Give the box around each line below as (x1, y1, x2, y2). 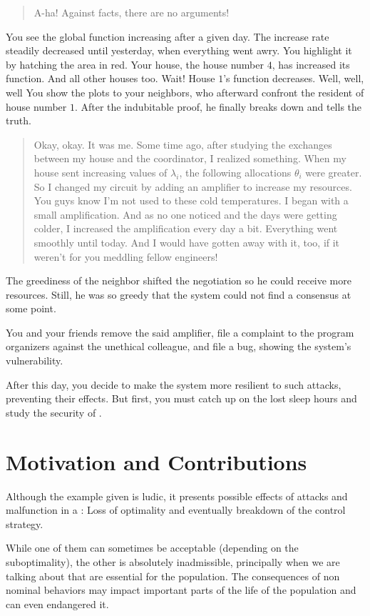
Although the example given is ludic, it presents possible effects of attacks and (6, 488, 348, 503)
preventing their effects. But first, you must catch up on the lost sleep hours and (6, 391, 357, 406)
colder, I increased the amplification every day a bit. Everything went (34, 221, 338, 236)
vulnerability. (6, 353, 63, 368)
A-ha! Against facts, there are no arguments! (34, 5, 230, 19)
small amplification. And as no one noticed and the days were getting (34, 207, 337, 222)
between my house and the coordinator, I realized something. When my (34, 151, 346, 166)
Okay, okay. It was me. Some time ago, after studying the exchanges (34, 136, 332, 151)
